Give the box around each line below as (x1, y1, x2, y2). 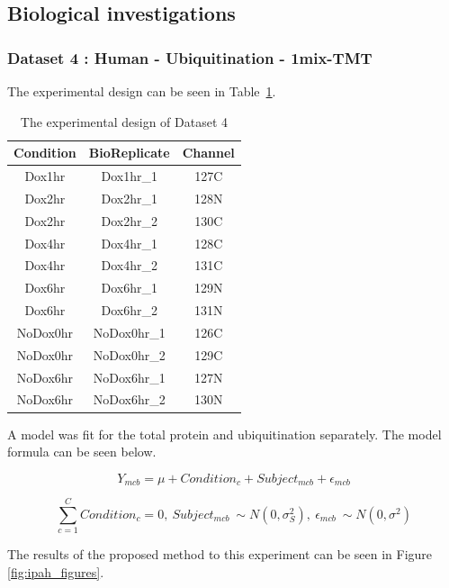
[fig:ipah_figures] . (7, 562, 104, 581)
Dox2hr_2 (101, 211, 157, 230)
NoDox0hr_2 (93, 345, 166, 364)
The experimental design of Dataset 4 (20, 112, 229, 131)
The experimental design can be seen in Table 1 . (7, 82, 276, 100)
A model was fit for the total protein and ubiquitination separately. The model (7, 424, 442, 443)
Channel (182, 143, 235, 162)
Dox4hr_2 (101, 256, 157, 275)
